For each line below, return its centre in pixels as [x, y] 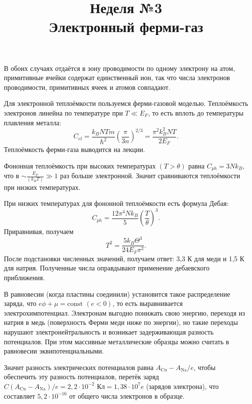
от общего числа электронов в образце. [127, 396]
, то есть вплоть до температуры [196, 112]
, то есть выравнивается [148, 303]
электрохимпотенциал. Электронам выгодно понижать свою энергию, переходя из [125, 312]
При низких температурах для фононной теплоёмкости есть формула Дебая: [116, 203]
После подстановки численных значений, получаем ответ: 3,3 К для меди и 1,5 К [124, 258]
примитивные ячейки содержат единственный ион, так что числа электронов [117, 77]
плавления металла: [33, 122]
